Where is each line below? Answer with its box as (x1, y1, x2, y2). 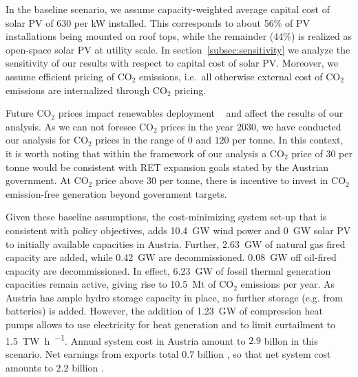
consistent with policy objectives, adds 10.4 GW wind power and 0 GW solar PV (6, 222, 351, 237)
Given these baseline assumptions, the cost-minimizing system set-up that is (6, 209, 327, 224)
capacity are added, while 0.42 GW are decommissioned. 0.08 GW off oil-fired (6, 250, 337, 264)
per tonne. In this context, (232, 133, 344, 147)
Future (6, 106, 34, 120)
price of (291, 146, 323, 160)
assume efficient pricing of (6, 69, 115, 83)
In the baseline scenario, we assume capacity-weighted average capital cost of (6, 2, 330, 16)
